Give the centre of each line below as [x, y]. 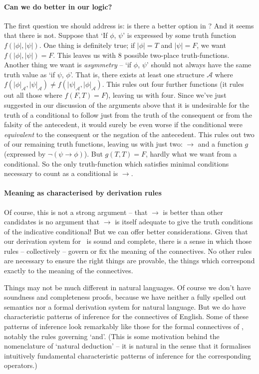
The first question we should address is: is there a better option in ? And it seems [129, 25]
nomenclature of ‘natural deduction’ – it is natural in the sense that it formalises [128, 346]
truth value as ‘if [30, 74]
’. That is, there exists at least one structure [137, 74]
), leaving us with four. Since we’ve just [166, 95]
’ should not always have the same [199, 65]
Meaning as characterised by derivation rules [83, 193]
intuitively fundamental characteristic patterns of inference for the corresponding [128, 355]
